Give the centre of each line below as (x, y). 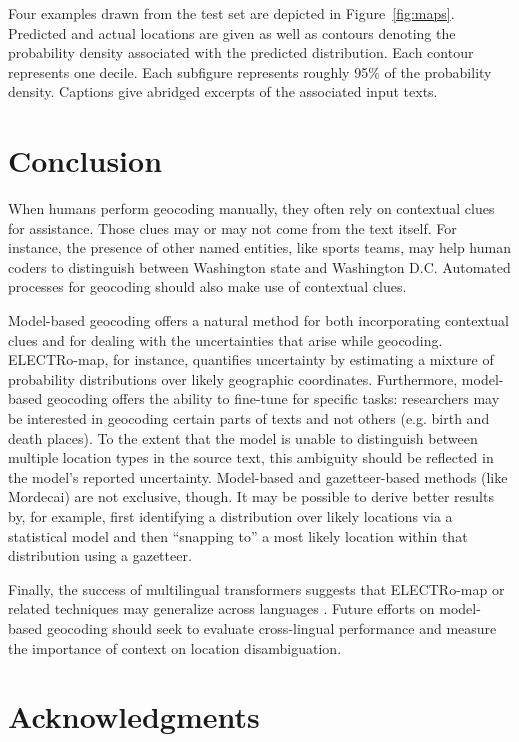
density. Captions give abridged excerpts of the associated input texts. (223, 91)
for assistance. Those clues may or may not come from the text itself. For (232, 227)
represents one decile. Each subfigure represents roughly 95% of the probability (250, 71)
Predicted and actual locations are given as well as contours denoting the (232, 32)
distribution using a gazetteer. (100, 555)
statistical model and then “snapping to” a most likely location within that (238, 535)
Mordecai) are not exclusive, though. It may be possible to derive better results (251, 496)
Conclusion (85, 160)
